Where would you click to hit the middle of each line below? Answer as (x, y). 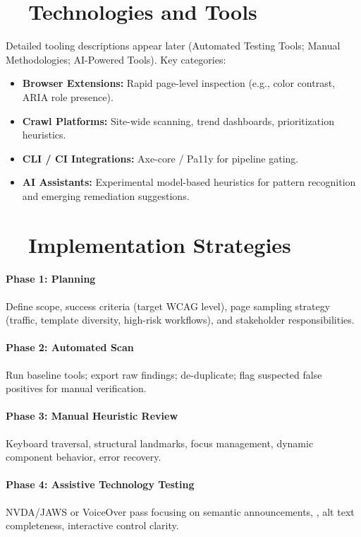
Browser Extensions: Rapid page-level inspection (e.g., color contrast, (179, 83)
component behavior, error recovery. (84, 457)
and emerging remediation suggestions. (106, 195)
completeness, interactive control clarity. (92, 525)
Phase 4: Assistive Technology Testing (100, 484)
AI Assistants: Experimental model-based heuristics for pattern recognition (189, 182)
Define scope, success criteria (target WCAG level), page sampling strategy (168, 306)
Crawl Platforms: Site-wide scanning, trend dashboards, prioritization (178, 120)
